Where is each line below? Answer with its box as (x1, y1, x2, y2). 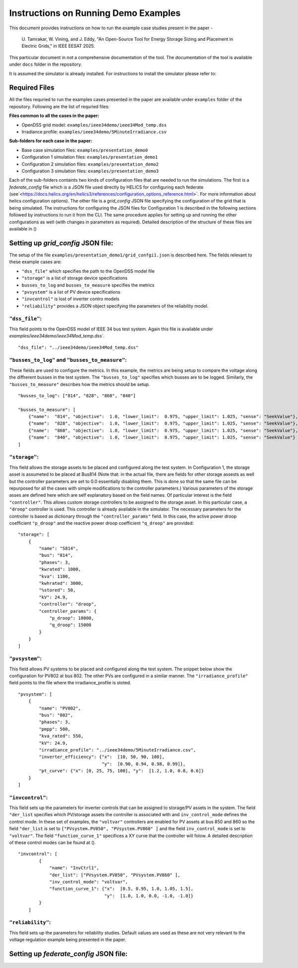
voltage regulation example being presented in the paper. (9, 937, 127, 943)
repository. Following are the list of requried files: (9, 104, 110, 109)
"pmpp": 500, (39, 726, 71, 732)
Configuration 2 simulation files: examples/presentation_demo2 (21, 161, 159, 167)
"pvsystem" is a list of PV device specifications (21, 289, 121, 295)
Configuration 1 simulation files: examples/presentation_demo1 (21, 154, 158, 160)
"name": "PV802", (39, 705, 81, 711)
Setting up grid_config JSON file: (9, 239, 114, 247)
